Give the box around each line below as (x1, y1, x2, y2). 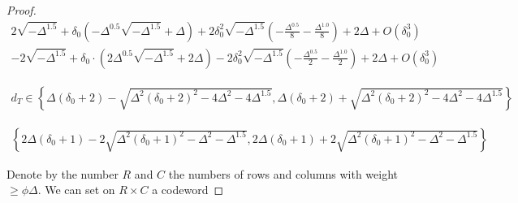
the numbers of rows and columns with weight (168, 165, 399, 182)
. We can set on (37, 181, 115, 198)
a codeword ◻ (152, 181, 224, 198)
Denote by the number (6, 165, 119, 182)
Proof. (6, 2, 37, 18)
